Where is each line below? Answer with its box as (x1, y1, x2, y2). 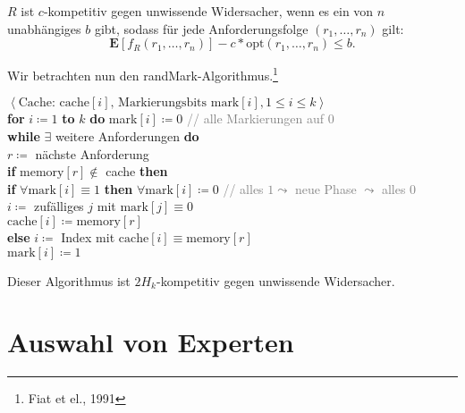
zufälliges (33, 197, 84, 215)
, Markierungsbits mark (110, 97, 240, 110)
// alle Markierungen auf (187, 109, 324, 128)
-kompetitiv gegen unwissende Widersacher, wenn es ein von (43, 2, 374, 20)
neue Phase (294, 179, 357, 198)
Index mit (61, 228, 115, 246)
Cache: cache (18, 97, 89, 110)
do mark (89, 109, 138, 128)
